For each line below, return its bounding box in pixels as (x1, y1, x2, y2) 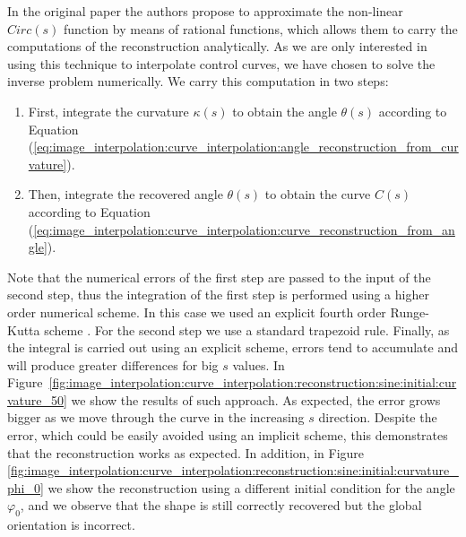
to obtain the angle (232, 101, 337, 120)
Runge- (390, 302, 429, 321)
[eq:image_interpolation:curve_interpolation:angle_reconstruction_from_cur (33, 137, 459, 156)
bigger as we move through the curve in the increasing (7, 408, 305, 427)
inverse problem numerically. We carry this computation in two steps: (7, 72, 389, 91)
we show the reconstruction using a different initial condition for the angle (47, 478, 455, 497)
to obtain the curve (264, 185, 371, 204)
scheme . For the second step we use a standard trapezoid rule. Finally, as (44, 320, 450, 339)
